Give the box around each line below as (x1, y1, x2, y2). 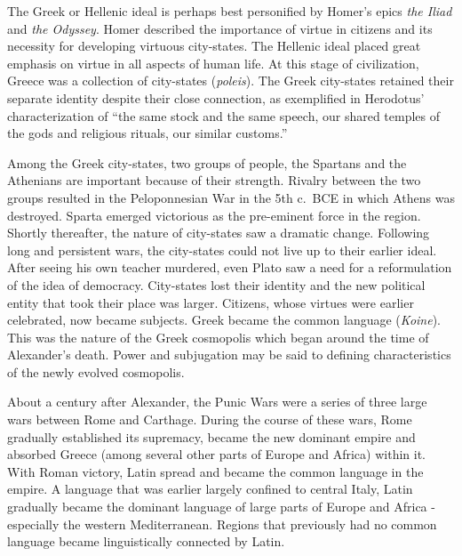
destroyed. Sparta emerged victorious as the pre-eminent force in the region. (7, 205, 421, 224)
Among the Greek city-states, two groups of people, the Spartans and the (7, 153, 407, 172)
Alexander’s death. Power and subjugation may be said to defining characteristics (7, 345, 451, 364)
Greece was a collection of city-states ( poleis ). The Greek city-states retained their (7, 71, 454, 90)
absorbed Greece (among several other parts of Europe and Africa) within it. (7, 445, 426, 463)
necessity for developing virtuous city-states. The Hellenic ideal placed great (7, 36, 421, 55)
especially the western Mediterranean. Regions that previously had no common (7, 514, 437, 533)
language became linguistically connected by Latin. (7, 532, 285, 551)
